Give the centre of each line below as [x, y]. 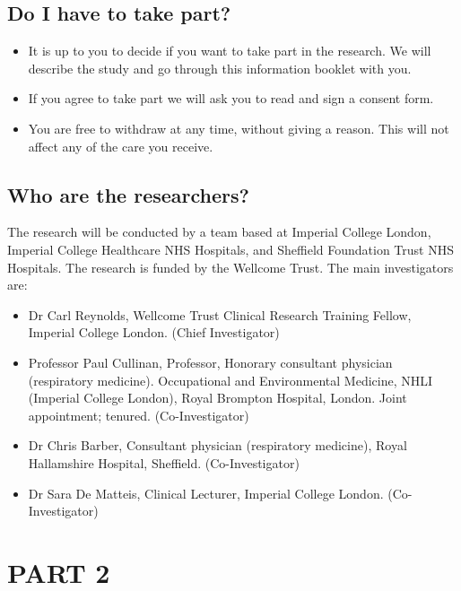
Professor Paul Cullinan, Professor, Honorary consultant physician [210, 362]
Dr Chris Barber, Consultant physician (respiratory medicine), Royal [217, 445]
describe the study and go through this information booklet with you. [220, 68]
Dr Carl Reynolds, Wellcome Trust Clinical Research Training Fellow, [220, 314]
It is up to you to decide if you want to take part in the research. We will [230, 51]
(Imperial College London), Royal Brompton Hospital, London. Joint [217, 398]
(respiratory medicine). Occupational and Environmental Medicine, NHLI [230, 380]
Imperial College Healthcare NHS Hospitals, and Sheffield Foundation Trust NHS [230, 249]
